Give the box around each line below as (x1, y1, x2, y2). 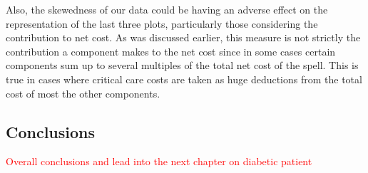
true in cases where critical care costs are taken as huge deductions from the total (6, 71, 362, 86)
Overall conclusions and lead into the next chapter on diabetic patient (6, 154, 312, 169)
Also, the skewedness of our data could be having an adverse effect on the (6, 2, 328, 16)
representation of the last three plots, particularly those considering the (6, 16, 318, 31)
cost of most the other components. (6, 85, 160, 100)
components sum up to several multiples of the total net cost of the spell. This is (6, 58, 359, 73)
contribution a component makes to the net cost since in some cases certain (6, 43, 336, 58)
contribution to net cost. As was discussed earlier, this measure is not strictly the (6, 30, 361, 45)
